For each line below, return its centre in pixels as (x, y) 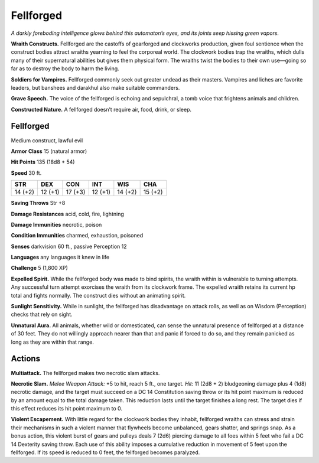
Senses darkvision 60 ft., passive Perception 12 (69, 246)
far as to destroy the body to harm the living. (65, 69)
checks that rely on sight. (42, 314)
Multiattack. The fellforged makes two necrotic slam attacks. (85, 373)
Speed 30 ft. (26, 173)
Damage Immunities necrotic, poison (56, 224)
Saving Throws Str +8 (38, 203)
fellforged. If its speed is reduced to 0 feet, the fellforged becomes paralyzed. (105, 452)
